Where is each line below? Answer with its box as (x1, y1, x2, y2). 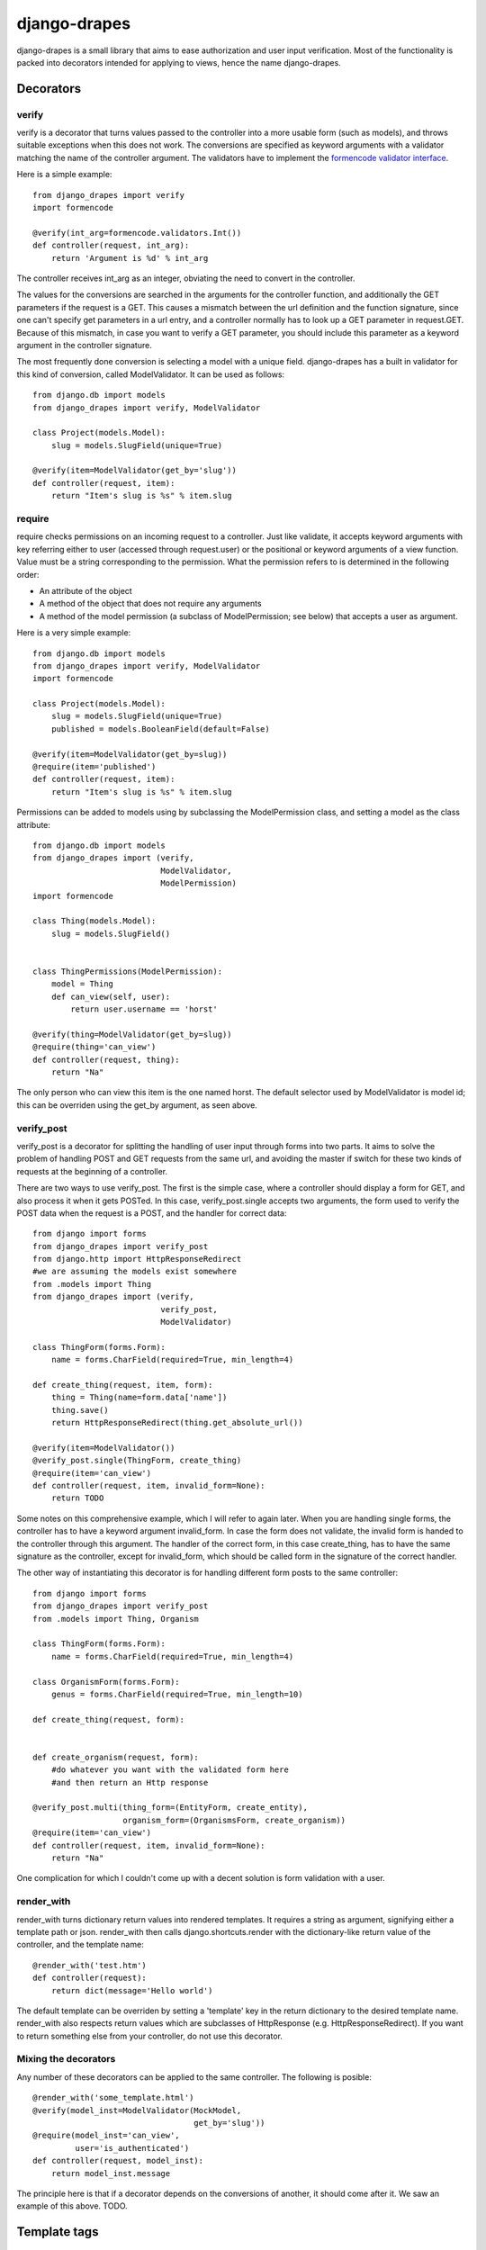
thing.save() (50, 1405, 109, 1415)
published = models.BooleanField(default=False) (50, 724, 270, 733)
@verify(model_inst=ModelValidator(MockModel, (32, 2105, 242, 2115)
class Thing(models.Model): (32, 916, 157, 926)
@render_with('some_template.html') (32, 2092, 194, 2103)
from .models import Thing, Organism (32, 1614, 200, 1624)
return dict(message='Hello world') (50, 1985, 213, 1995)
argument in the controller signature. (16, 339, 152, 350)
